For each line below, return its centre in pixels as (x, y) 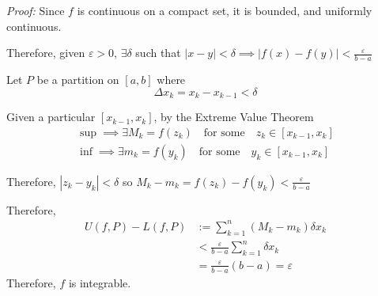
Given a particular (51, 117)
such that (158, 53)
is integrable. (100, 282)
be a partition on (78, 80)
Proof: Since (36, 10)
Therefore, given (46, 53)
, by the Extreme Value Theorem (234, 117)
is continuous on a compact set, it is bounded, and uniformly (225, 10)
